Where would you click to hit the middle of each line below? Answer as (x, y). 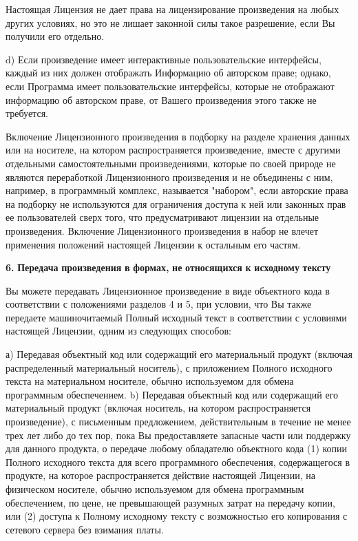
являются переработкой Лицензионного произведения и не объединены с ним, (169, 177)
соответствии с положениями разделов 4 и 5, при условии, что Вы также (159, 304)
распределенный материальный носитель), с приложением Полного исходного (169, 367)
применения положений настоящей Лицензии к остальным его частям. (153, 244)
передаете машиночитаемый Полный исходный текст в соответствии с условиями (176, 317)
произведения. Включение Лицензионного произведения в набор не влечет (162, 230)
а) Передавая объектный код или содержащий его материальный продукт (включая (179, 354)
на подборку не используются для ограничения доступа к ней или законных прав (176, 203)
